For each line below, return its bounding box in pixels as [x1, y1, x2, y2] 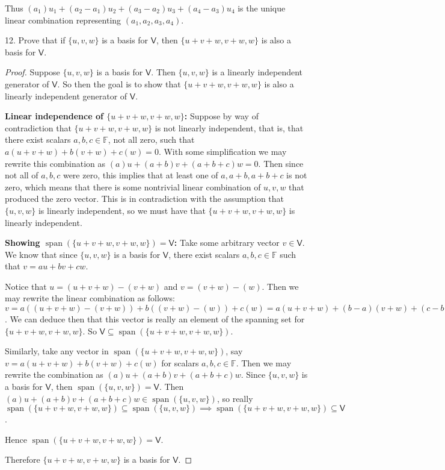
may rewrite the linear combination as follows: [5, 292, 175, 304]
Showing [5, 236, 40, 249]
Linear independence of [5, 110, 103, 122]
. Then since [258, 157, 304, 169]
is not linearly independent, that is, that [155, 121, 304, 134]
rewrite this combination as [5, 157, 106, 169]
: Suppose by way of [184, 110, 259, 122]
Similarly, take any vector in [5, 345, 109, 357]
